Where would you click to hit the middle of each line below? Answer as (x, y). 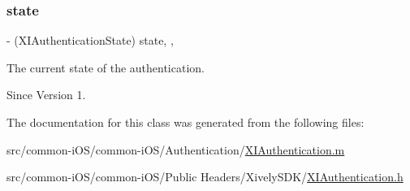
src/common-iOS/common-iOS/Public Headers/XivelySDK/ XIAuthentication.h (205, 177)
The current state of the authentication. (106, 67)
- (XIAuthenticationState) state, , (90, 40)
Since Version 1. (46, 95)
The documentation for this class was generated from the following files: (186, 122)
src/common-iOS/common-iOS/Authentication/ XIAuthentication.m (176, 149)
